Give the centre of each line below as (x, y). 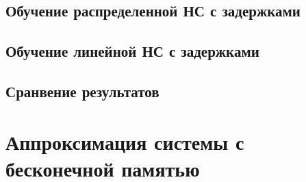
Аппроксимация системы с (125, 141)
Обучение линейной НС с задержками (132, 51)
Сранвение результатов (82, 91)
